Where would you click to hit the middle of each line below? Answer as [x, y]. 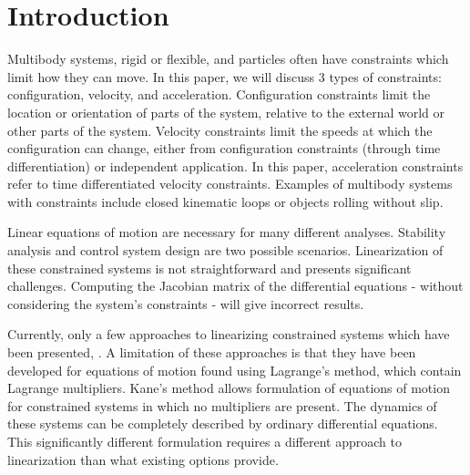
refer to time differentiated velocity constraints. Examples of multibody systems [230, 184]
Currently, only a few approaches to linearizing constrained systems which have [229, 334]
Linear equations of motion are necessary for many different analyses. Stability [227, 232]
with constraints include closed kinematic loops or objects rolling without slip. [225, 201]
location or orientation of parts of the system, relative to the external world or [226, 112]
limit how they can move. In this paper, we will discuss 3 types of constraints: [225, 76]
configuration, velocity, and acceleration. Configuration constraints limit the [219, 94]
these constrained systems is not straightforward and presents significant [209, 268]
